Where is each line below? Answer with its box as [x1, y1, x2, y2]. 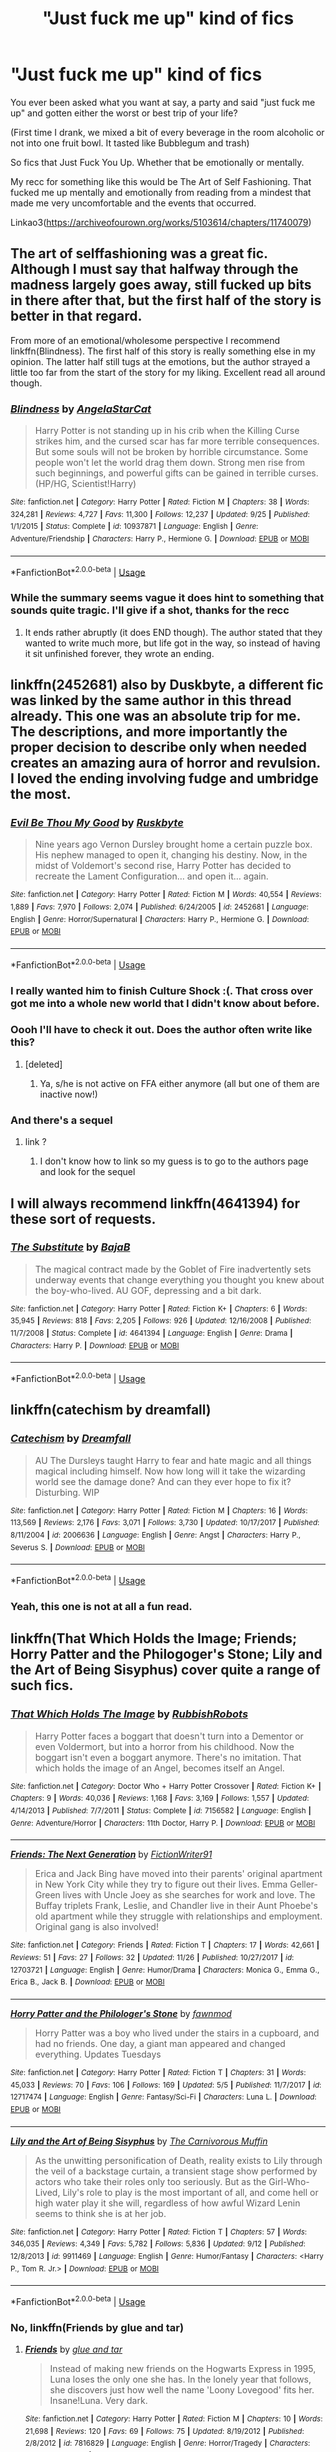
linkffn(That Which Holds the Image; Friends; [10, 1630, 298, 1647]
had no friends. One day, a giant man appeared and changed [34, 2037, 286, 2049]
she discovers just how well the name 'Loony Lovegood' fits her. [49, 2384, 315, 2396]
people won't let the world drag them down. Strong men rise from [34, 457, 306, 469]
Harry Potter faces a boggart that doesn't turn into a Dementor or [34, 1730, 304, 1742]
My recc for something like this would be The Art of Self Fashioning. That [10, 175, 312, 187]
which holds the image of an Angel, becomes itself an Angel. [34, 1762, 285, 1774]
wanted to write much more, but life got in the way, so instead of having [24, 637, 321, 649]
